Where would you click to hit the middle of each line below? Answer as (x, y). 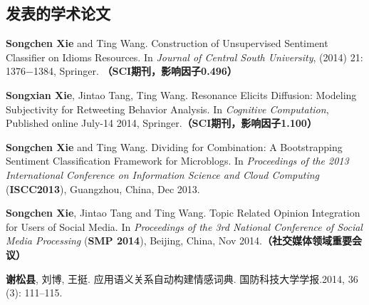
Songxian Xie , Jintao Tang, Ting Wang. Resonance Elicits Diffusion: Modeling (181, 94)
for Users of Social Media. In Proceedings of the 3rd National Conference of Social (184, 226)
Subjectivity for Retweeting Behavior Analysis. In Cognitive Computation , (167, 109)
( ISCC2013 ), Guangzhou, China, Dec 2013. (103, 188)
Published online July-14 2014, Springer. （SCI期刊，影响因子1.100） (161, 123)
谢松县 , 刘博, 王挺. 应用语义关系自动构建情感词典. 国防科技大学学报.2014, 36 (182, 278)
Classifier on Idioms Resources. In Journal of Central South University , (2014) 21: (184, 57)
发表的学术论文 (58, 13)
